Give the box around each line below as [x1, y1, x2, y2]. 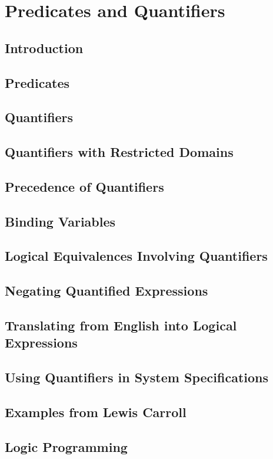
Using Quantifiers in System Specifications [5, 368, 268, 386]
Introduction [5, 38, 84, 57]
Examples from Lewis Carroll [5, 402, 187, 421]
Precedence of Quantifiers [5, 177, 164, 195]
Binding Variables [5, 212, 116, 230]
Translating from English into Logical [5, 316, 237, 335]
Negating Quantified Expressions [5, 281, 208, 300]
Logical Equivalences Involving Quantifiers [5, 247, 268, 265]
